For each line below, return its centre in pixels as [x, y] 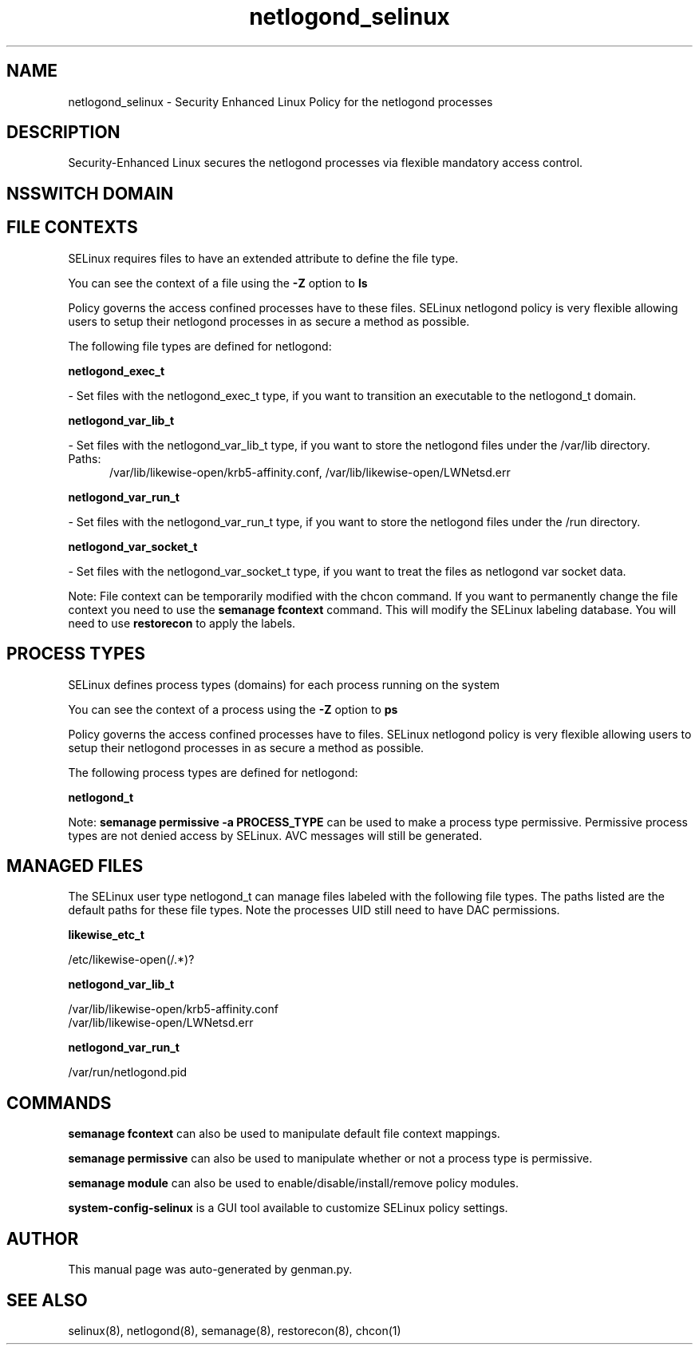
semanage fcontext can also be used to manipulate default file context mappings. [284, 1134]
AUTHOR [43, 1238]
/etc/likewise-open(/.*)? [131, 960]
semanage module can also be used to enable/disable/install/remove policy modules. [294, 1183]
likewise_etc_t [106, 935]
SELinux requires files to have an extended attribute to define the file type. [263, 258]
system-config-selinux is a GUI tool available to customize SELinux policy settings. [288, 1208]
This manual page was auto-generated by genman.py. [210, 1270]
